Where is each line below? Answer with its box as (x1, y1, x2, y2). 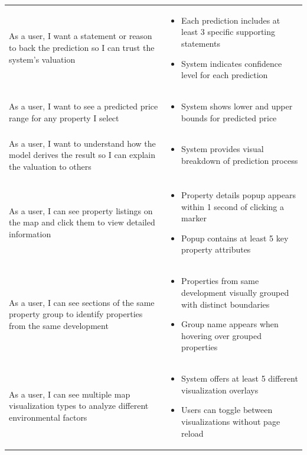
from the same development (9, 319, 109, 331)
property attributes (181, 243, 251, 256)
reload (181, 427, 204, 439)
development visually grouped (181, 286, 289, 298)
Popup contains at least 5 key (181, 231, 289, 244)
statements (181, 37, 220, 49)
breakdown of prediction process (181, 154, 298, 166)
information (9, 227, 51, 240)
